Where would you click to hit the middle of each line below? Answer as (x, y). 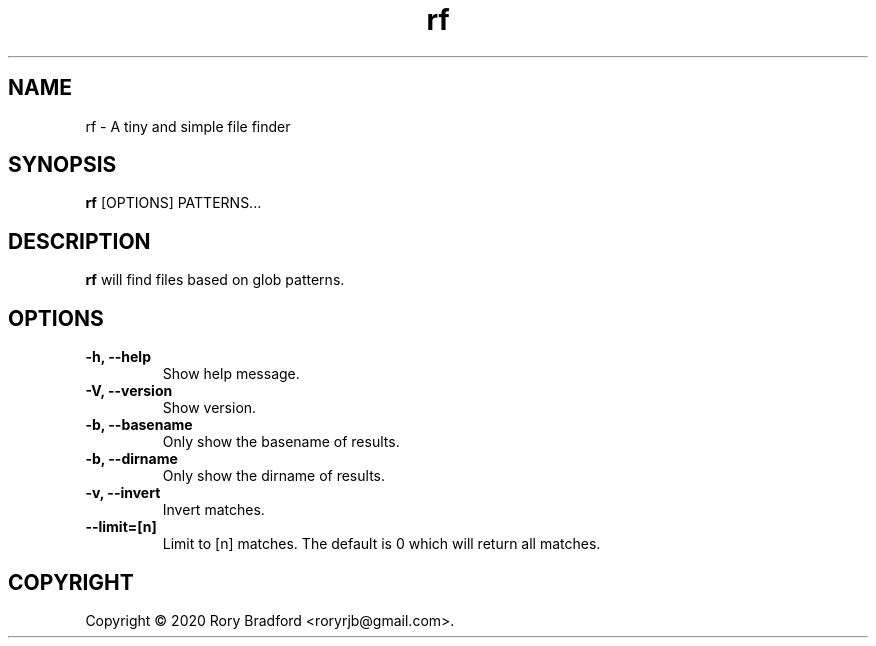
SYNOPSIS (62, 165)
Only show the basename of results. (281, 442)
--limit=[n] (121, 527)
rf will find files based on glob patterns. (215, 280)
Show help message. (231, 374)
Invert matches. (213, 510)
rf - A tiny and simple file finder (188, 126)
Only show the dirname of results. (273, 476)
